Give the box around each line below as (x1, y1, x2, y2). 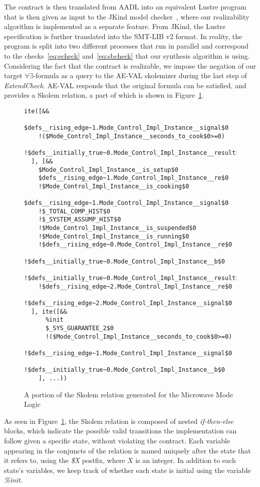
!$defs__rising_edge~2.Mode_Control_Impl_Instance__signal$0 (24, 300, 232, 307)
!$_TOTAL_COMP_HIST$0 (38, 207, 110, 215)
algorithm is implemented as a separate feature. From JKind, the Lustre (4, 21, 226, 32)
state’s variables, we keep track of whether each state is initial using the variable (4, 464, 251, 475)
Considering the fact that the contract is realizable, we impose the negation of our (4, 60, 256, 71)
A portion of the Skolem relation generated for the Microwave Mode (24, 389, 233, 399)
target (4, 70, 23, 81)
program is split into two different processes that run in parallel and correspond (4, 41, 249, 51)
